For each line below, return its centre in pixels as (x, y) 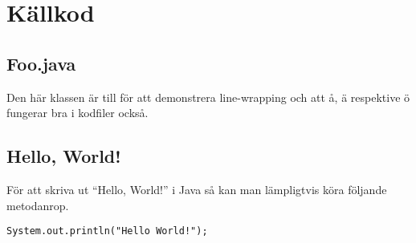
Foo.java (41, 63)
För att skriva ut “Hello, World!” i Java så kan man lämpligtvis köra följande (197, 189)
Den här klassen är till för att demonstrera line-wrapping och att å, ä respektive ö (208, 97)
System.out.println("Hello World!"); (107, 231)
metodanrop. (38, 205)
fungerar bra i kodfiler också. (77, 113)
